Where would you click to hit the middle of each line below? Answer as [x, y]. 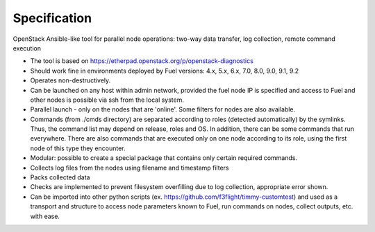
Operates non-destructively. [70, 80]
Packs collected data [60, 177]
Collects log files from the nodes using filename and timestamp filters [130, 168]
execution [27, 48]
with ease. [45, 216]
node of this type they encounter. [78, 148]
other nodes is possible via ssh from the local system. [107, 100]
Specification [52, 18]
